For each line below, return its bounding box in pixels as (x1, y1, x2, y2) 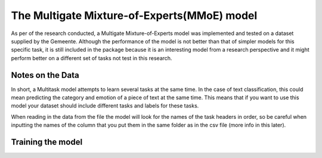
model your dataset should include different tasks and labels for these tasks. (11, 102, 199, 109)
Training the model (11, 137, 83, 147)
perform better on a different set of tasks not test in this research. (11, 54, 172, 62)
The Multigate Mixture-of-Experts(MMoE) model (11, 9, 258, 22)
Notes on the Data (11, 70, 80, 80)
